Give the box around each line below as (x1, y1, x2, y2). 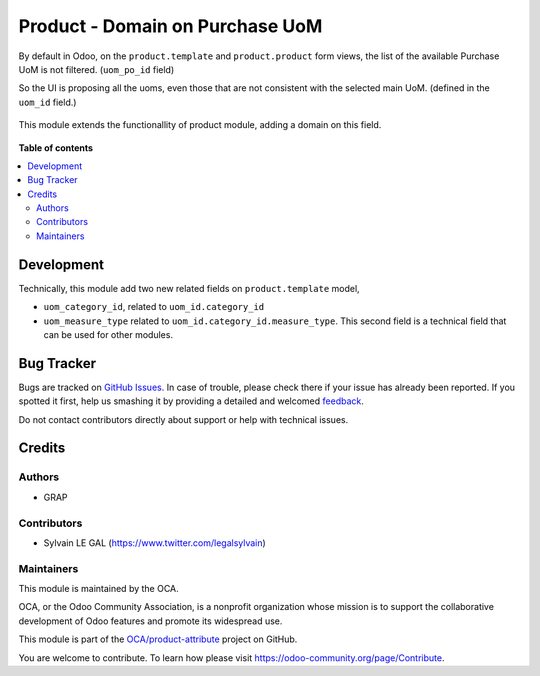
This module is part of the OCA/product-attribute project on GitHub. (18, 633, 298, 645)
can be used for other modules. (43, 328, 174, 340)
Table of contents (18, 141, 94, 154)
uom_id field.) (18, 96, 77, 108)
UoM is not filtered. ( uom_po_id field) (18, 63, 175, 75)
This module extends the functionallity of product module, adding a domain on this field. (18, 119, 382, 131)
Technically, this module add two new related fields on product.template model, (18, 282, 360, 294)
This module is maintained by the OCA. (18, 583, 179, 595)
